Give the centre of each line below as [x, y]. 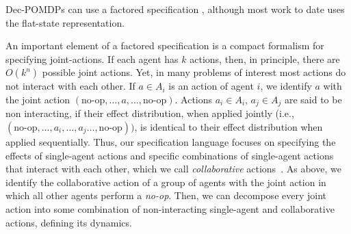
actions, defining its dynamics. [69, 222]
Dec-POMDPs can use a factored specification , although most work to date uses [175, 9]
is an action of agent [211, 86]
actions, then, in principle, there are [265, 58]
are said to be [313, 99]
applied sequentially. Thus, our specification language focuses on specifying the [171, 142]
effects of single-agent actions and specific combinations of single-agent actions [170, 155]
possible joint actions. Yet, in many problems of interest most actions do [194, 72]
